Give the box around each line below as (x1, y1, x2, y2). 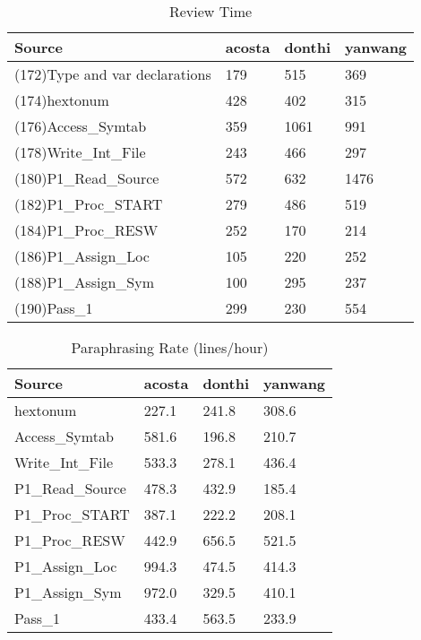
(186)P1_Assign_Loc (14, 246, 150, 266)
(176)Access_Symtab (14, 116, 147, 136)
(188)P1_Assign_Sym (14, 272, 154, 292)
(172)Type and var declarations (14, 64, 211, 84)
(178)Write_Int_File (14, 142, 146, 162)
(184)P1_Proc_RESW (14, 220, 159, 240)
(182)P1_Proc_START (14, 194, 163, 214)
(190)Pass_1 (14, 298, 93, 318)
